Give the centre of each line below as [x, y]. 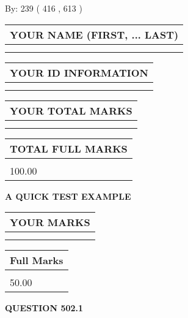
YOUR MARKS [50, 222]
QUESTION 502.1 [44, 308]
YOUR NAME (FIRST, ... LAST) [94, 34]
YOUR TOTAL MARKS [71, 110]
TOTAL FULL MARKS [69, 148]
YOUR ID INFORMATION [79, 72]
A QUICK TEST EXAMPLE [68, 196]
